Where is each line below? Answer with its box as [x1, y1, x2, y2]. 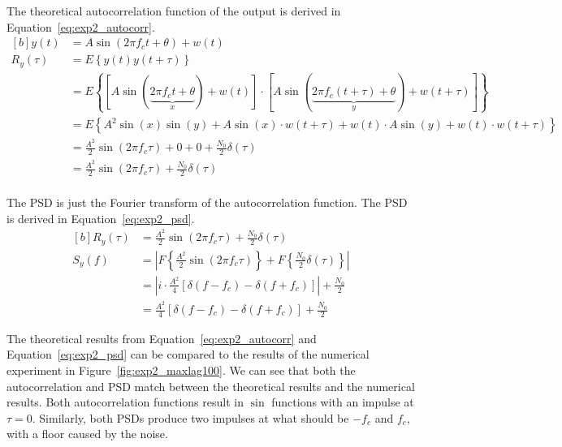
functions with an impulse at [271, 393, 414, 410]
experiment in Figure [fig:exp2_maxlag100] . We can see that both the [6, 362, 356, 379]
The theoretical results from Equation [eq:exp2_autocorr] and [6, 329, 317, 346]
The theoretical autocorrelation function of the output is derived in [6, 2, 341, 19]
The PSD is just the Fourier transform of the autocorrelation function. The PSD [6, 194, 408, 211]
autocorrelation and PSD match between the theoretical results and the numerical [6, 377, 415, 394]
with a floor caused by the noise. [6, 425, 168, 442]
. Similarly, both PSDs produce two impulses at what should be [32, 409, 349, 426]
